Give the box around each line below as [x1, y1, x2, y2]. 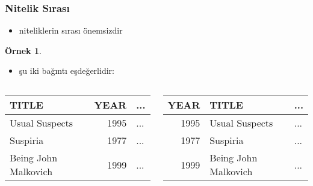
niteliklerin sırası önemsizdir [19, 24, 123, 37]
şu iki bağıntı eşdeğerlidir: [19, 64, 114, 77]
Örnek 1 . [5, 44, 42, 56]
